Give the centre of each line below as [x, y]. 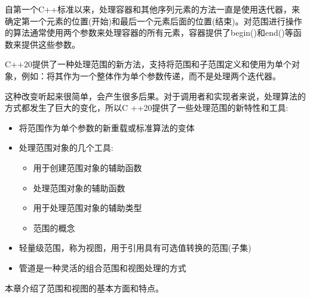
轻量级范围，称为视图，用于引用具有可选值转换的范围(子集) [135, 248]
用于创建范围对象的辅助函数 [88, 167]
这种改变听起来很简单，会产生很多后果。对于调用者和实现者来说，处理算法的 [155, 96]
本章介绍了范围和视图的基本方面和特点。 [84, 288]
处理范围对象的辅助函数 [79, 187]
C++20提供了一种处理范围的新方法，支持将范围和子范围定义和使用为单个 [148, 64]
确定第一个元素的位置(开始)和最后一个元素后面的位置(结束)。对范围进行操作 [154, 21]
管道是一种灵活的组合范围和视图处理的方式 [102, 267]
